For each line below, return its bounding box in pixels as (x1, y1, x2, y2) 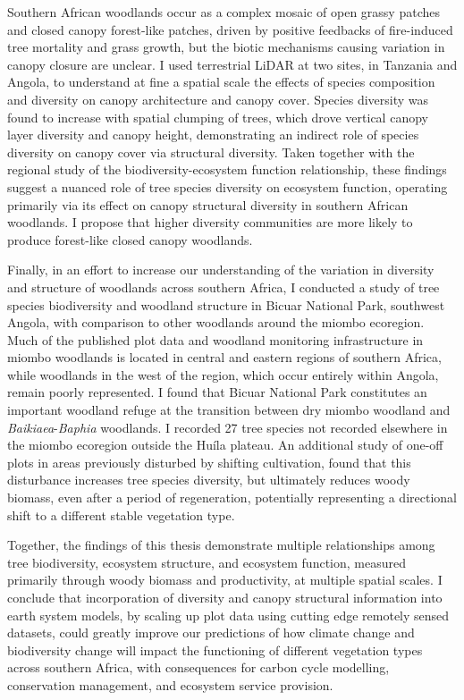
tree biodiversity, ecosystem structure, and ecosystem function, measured (7, 552, 406, 571)
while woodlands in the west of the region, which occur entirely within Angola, (7, 365, 439, 384)
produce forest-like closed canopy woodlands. (7, 230, 253, 249)
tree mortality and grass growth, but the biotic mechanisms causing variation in (7, 38, 445, 56)
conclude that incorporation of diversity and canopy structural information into (7, 588, 443, 606)
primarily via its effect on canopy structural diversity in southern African (7, 195, 409, 214)
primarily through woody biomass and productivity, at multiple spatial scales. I (7, 570, 443, 589)
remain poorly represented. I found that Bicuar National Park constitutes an (7, 383, 427, 401)
